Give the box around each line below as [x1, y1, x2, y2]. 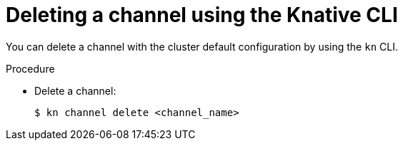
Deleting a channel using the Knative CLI [6, 3, 398, 27]
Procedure [6, 62, 55, 75]
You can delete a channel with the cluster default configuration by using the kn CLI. [6, 40, 398, 53]
